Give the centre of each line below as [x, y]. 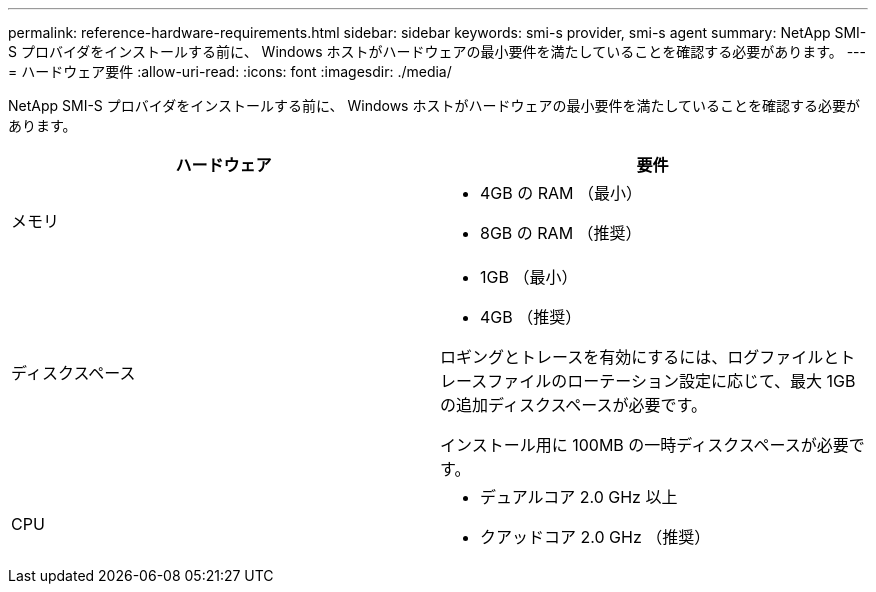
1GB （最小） [529, 277]
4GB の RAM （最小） [561, 193]
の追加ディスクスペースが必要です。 [573, 405]
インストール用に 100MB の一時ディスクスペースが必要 [644, 445]
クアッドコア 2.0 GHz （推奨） [595, 537]
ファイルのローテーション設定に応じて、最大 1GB [671, 381]
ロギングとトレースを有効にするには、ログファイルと [640, 357]
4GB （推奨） [531, 317]
